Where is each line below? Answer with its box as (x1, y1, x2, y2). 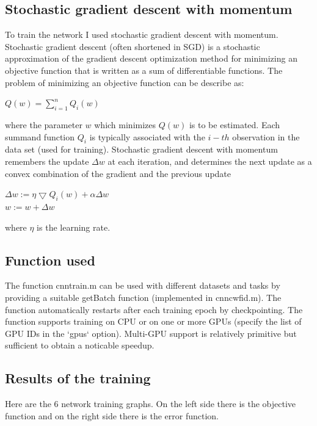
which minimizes (94, 118, 156, 131)
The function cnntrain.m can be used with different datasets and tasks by (5, 279, 280, 292)
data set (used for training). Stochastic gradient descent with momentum (5, 143, 278, 156)
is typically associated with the (89, 130, 205, 143)
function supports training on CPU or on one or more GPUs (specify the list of (5, 315, 302, 328)
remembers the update (5, 154, 89, 167)
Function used (5, 250, 95, 269)
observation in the (232, 130, 300, 143)
